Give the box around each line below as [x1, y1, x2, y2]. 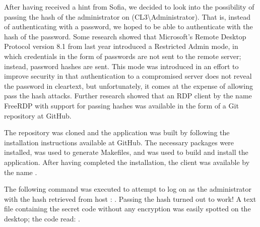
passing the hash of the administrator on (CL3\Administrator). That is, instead [4, 11, 250, 22]
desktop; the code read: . [4, 213, 81, 223]
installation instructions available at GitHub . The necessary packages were [4, 137, 234, 147]
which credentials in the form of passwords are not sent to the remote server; [4, 50, 241, 61]
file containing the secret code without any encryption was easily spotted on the [4, 203, 251, 214]
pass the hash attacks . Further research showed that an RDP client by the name [4, 90, 252, 101]
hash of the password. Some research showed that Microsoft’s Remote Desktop [4, 31, 246, 41]
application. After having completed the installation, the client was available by [4, 156, 250, 167]
